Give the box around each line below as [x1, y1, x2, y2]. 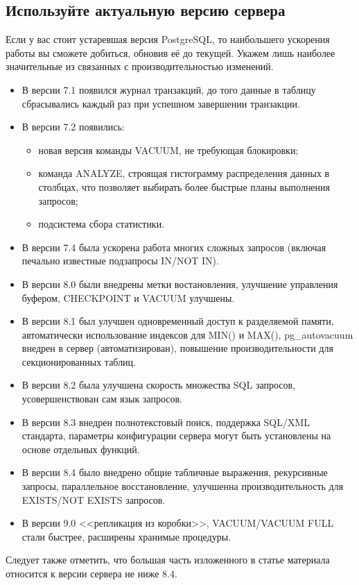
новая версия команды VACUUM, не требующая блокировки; [38, 142, 299, 157]
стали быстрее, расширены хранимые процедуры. [21, 529, 231, 543]
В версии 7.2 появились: [21, 119, 125, 134]
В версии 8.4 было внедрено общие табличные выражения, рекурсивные [21, 465, 328, 480]
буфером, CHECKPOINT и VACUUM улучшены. [21, 290, 235, 305]
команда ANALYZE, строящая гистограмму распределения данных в [38, 166, 330, 180]
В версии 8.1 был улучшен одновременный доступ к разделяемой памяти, [21, 314, 334, 328]
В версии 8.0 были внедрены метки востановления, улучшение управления [21, 276, 338, 291]
